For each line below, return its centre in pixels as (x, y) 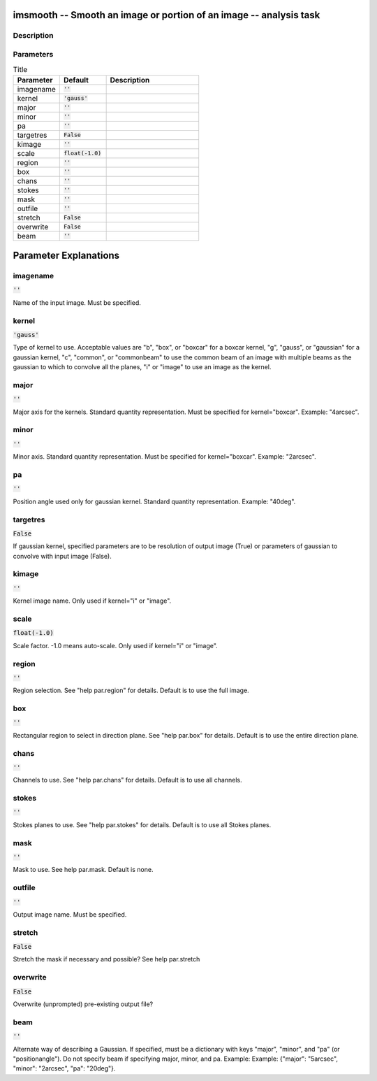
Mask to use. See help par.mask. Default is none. (83, 870)
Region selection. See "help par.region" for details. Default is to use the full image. (131, 690)
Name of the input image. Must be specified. (77, 302)
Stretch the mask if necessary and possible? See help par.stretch (106, 959)
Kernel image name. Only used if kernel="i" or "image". (92, 601)
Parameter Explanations (66, 256)
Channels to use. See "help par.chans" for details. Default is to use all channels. (127, 780)
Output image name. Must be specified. (70, 914)
